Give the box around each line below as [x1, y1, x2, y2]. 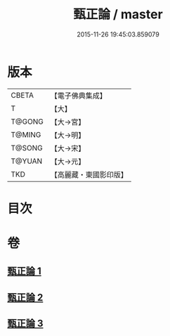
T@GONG [11, 117, 44, 127]
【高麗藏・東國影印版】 [50, 169, 128, 179]
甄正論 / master [73, 6, 163, 22]
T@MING [11, 129, 41, 139]
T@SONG [11, 143, 44, 153]
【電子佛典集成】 [50, 91, 107, 101]
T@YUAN [11, 156, 43, 166]
